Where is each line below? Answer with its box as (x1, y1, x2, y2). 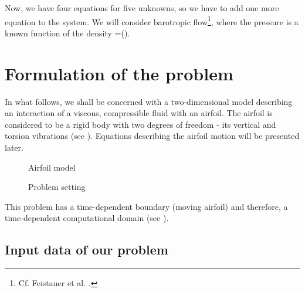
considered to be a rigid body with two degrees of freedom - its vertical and (5, 118, 276, 130)
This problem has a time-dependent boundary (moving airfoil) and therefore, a (5, 200, 288, 212)
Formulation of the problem (5, 61, 233, 85)
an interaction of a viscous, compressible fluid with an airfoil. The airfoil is (5, 107, 273, 119)
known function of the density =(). (5, 26, 130, 39)
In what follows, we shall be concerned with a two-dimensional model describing (5, 95, 293, 107)
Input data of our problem (5, 240, 168, 259)
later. (5, 141, 23, 153)
